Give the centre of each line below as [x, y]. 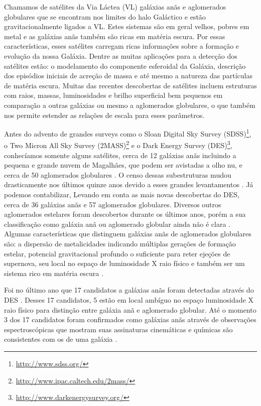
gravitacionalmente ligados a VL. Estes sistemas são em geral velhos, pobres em [127, 26]
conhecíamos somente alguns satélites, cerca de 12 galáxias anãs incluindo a [120, 155]
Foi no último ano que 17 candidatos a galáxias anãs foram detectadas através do [129, 290]
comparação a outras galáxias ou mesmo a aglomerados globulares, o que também [130, 105]
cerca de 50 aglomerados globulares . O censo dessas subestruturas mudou [118, 174]
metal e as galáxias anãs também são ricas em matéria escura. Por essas [115, 36]
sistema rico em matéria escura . [54, 273]
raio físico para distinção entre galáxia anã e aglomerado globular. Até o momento [130, 309]
